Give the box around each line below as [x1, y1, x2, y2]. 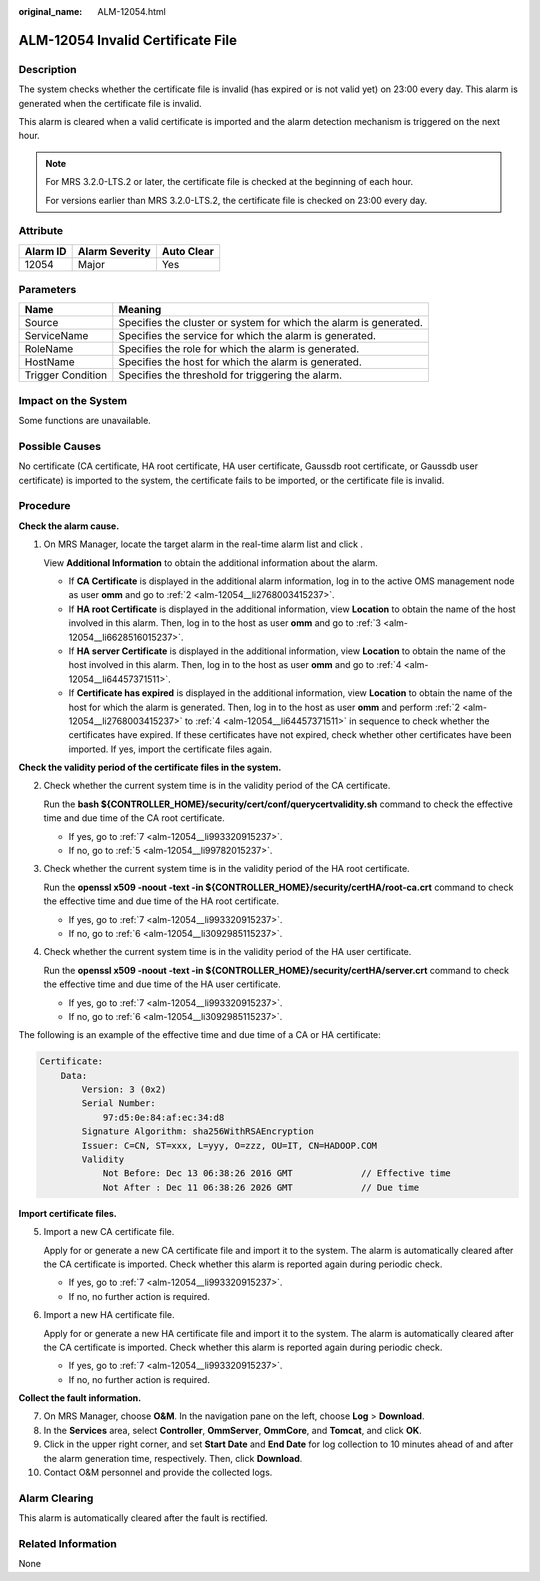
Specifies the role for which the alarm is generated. [118, 342, 360, 356]
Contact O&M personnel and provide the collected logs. [43, 1466, 273, 1479]
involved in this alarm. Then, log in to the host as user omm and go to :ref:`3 [68, 617, 382, 629]
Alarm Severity [77, 244, 151, 258]
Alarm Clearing [18, 1491, 94, 1505]
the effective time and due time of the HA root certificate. [43, 895, 280, 907]
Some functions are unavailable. [18, 415, 152, 427]
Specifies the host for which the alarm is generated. [118, 355, 362, 369]
